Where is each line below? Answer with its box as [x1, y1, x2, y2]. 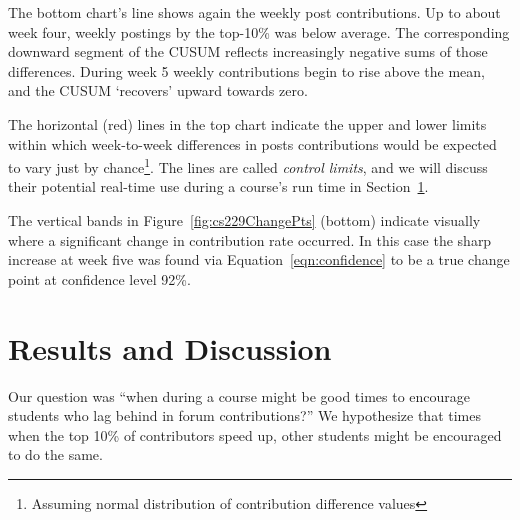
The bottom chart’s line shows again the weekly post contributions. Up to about [8, 2, 501, 22]
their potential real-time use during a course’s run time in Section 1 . [8, 176, 429, 197]
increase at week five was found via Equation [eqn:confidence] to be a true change [8, 249, 510, 270]
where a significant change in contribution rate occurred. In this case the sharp [8, 229, 492, 250]
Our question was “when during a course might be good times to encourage [8, 385, 471, 406]
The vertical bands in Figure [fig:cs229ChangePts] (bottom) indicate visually [8, 210, 481, 230]
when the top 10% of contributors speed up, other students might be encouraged [8, 424, 502, 445]
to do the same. [8, 444, 103, 465]
